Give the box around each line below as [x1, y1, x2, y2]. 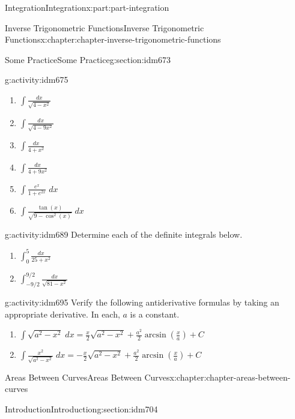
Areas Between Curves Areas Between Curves [5, 370, 170, 383]
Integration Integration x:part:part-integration [5, 1, 169, 13]
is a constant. [130, 307, 180, 320]
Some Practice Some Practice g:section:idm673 [5, 53, 171, 65]
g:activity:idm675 [5, 73, 68, 86]
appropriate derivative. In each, [5, 307, 120, 320]
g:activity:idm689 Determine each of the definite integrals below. [5, 228, 243, 240]
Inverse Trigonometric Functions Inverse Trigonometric [5, 21, 204, 34]
